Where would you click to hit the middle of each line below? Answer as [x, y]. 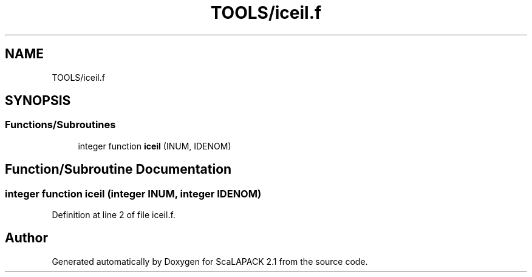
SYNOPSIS [38, 101]
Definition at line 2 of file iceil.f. [114, 215]
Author [26, 238]
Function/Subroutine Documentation [118, 169]
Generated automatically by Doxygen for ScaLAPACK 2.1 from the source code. [210, 261]
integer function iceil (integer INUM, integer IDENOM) [133, 193]
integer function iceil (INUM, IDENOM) [155, 146]
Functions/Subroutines [60, 125]
